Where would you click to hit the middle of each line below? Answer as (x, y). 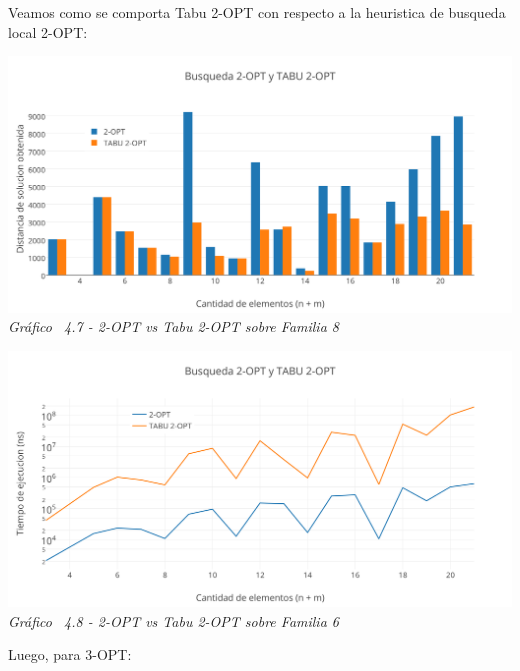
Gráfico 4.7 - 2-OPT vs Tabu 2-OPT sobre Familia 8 (173, 326)
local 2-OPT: (48, 31)
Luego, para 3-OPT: (70, 654)
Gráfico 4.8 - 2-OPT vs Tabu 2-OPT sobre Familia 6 (173, 620)
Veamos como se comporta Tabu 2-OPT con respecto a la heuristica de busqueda (257, 12)
